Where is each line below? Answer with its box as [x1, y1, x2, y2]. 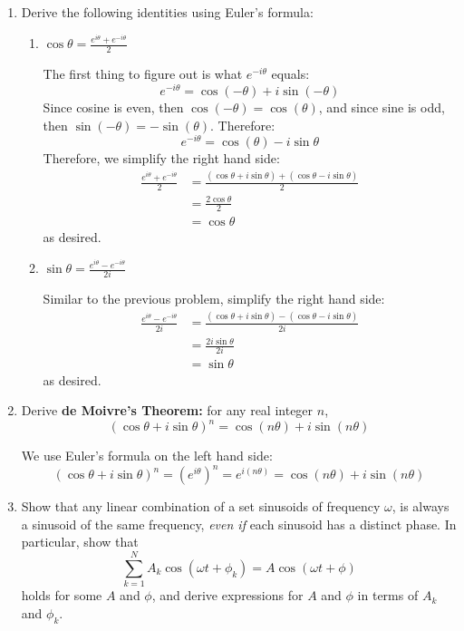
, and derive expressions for [151, 586, 304, 605]
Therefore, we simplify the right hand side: [43, 149, 280, 168]
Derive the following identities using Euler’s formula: [21, 3, 314, 21]
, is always [391, 497, 449, 516]
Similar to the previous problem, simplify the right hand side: [43, 289, 385, 308]
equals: [271, 64, 310, 83]
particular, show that [21, 532, 139, 551]
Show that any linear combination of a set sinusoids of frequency [21, 497, 381, 516]
